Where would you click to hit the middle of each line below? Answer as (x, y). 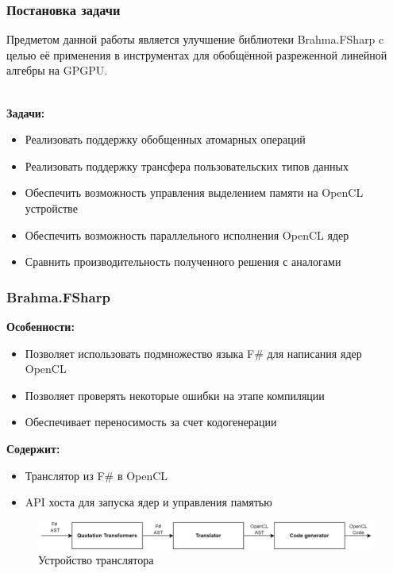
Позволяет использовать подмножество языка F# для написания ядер (193, 353)
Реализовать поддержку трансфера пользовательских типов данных (187, 165)
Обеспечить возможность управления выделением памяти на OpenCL (194, 192)
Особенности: (40, 326)
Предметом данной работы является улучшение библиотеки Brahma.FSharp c (195, 39)
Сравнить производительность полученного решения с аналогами (183, 262)
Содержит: (33, 448)
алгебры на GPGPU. (57, 70)
